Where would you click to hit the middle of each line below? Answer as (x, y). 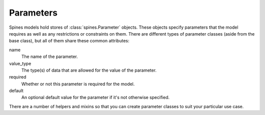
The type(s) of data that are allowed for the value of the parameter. (89, 70)
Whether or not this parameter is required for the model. (78, 84)
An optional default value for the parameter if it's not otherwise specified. (95, 97)
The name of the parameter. (50, 57)
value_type (20, 63)
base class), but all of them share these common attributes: (69, 41)
